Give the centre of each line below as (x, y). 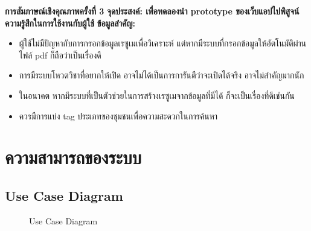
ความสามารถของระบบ (73, 157)
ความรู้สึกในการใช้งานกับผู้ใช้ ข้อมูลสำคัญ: (70, 23)
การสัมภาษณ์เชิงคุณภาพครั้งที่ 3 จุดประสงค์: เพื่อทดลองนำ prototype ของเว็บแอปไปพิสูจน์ (152, 11)
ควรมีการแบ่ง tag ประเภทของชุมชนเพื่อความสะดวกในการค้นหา (118, 115)
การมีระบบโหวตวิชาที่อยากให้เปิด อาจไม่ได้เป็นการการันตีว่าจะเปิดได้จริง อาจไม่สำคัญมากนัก (162, 75)
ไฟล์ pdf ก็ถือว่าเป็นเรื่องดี (60, 55)
